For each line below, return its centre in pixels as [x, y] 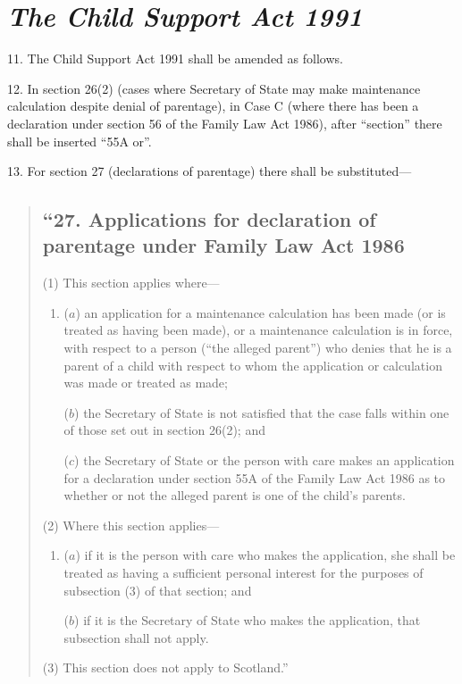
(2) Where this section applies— [131, 525]
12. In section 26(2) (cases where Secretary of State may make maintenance [214, 88]
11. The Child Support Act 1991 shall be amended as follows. [175, 58]
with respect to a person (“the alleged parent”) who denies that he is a [258, 348]
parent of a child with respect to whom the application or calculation [253, 365]
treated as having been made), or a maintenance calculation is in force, [258, 330]
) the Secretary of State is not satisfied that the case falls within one [262, 412]
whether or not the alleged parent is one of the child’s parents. [235, 495]
